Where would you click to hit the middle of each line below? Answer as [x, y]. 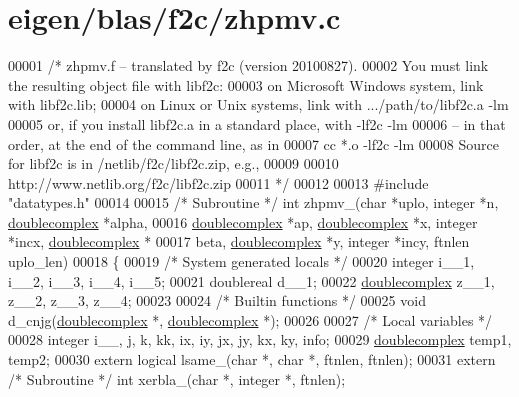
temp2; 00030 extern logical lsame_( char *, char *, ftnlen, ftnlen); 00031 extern [252, 359]
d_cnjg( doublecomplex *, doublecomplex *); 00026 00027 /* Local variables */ [250, 319]
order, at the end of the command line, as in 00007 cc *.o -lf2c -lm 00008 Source [253, 143]
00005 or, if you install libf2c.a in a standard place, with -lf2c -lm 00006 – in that [257, 123]
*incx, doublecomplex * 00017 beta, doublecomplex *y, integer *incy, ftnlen [239, 241]
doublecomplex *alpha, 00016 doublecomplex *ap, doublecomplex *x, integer [243, 221]
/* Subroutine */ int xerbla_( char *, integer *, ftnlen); [177, 378]
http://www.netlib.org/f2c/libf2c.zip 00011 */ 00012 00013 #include [218, 182]
